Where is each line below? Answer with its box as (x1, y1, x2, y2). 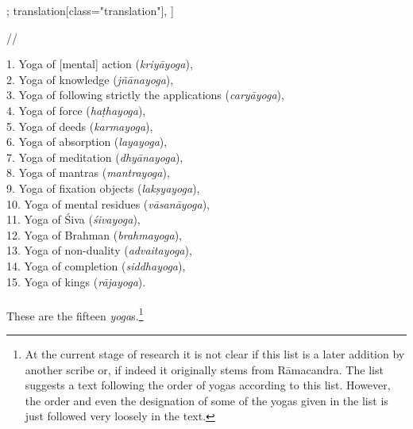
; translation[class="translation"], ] (6, 2, 174, 18)
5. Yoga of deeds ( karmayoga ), (6, 117, 153, 134)
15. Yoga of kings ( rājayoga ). (6, 273, 146, 289)
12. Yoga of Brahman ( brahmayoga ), (6, 226, 182, 243)
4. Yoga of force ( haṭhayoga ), (6, 102, 146, 118)
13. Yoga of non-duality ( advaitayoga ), (6, 242, 192, 259)
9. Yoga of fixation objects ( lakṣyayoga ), (6, 179, 200, 196)
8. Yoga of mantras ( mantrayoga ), (6, 164, 170, 181)
